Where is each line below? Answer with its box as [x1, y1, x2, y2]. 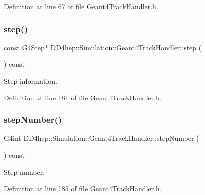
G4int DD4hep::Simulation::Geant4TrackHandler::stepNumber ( [4, 133, 199, 143]
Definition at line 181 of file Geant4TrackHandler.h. [4, 92, 162, 102]
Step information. [4, 76, 58, 86]
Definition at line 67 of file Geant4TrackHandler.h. [4, 1, 158, 11]
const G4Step [4, 42, 45, 52]
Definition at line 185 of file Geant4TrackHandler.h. [4, 183, 162, 194]
